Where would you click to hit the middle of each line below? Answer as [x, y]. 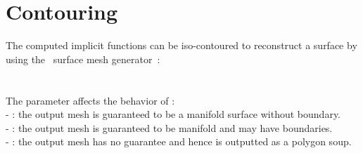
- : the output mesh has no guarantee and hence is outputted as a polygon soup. [179, 141]
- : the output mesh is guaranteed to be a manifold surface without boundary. [173, 114]
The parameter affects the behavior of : [90, 100]
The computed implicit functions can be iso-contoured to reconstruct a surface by [181, 45]
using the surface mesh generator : [83, 59]
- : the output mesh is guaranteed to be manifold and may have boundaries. [169, 127]
